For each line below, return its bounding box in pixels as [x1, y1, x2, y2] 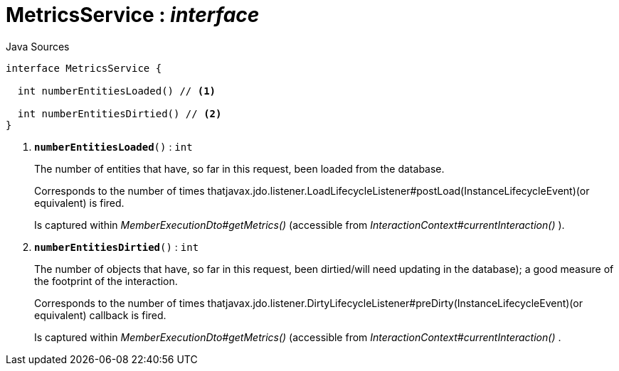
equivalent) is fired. [34, 196, 125, 209]
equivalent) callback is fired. [34, 308, 166, 321]
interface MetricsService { [6, 62, 162, 74]
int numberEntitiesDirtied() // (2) [17, 107, 222, 119]
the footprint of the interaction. [34, 274, 178, 287]
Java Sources [6, 40, 70, 53]
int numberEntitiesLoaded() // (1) [17, 85, 216, 97]
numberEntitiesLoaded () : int [34, 140, 193, 153]
